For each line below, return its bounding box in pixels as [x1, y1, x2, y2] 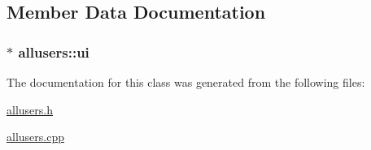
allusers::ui [18, 41, 89, 62]
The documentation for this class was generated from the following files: [7, 74, 365, 90]
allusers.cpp [7, 128, 64, 145]
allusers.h [7, 101, 53, 118]
